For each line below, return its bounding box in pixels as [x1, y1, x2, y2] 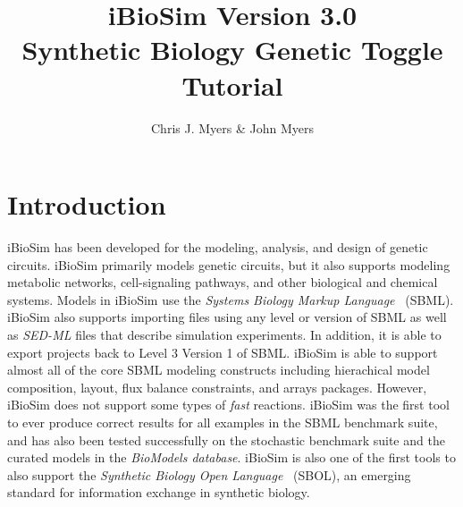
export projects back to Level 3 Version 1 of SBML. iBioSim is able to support [7, 342, 438, 361]
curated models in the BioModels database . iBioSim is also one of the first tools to [7, 448, 456, 467]
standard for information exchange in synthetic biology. [7, 483, 310, 502]
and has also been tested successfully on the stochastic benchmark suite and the [7, 430, 445, 449]
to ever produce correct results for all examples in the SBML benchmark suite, [7, 412, 438, 431]
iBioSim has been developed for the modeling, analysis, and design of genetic [7, 238, 428, 257]
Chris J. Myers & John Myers [151, 118, 314, 137]
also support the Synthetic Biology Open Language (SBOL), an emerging [7, 465, 411, 484]
